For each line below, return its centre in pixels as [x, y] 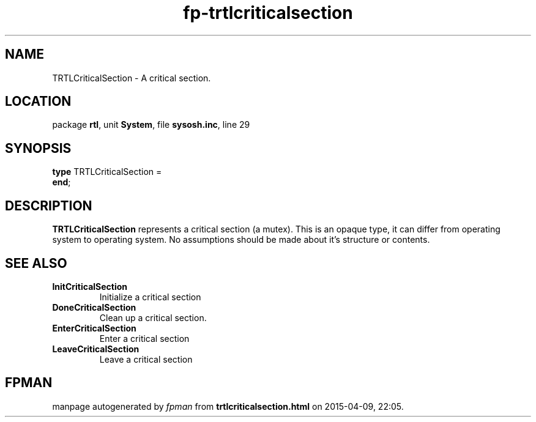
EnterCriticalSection [94, 328]
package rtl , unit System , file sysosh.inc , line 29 [151, 125]
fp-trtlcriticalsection [268, 13]
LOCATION [38, 102]
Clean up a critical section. [153, 317]
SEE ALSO [36, 263]
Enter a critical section [144, 338]
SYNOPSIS [38, 148]
